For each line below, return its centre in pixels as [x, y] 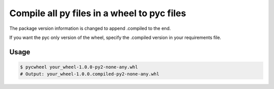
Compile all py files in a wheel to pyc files [98, 13]
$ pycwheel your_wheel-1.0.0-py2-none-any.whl [79, 67]
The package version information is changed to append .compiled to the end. [90, 28]
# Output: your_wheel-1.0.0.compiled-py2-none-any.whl [90, 74]
